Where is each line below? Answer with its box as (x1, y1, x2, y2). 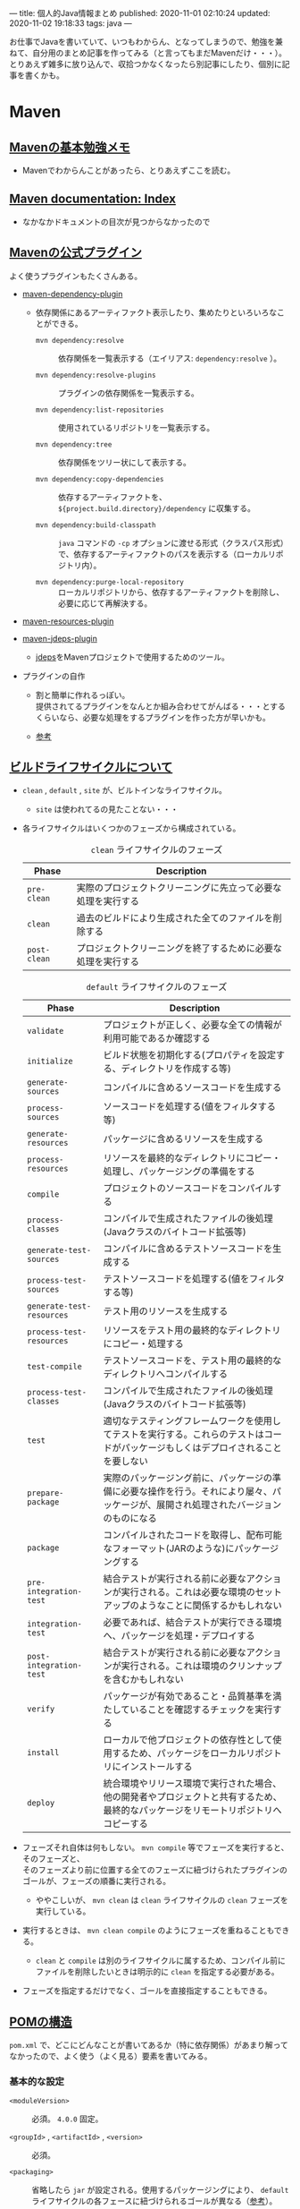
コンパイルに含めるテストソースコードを (103, 1242, 273, 1255)
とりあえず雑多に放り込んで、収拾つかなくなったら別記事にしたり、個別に (9, 59, 283, 69)
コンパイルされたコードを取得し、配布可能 (103, 1529, 283, 1541)
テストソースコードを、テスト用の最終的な (103, 1354, 282, 1367)
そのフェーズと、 (21, 1854, 85, 1864)
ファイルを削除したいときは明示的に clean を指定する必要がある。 (35, 1966, 279, 1977)
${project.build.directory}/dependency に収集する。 (57, 502, 256, 513)
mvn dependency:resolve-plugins (35, 371, 156, 380)
